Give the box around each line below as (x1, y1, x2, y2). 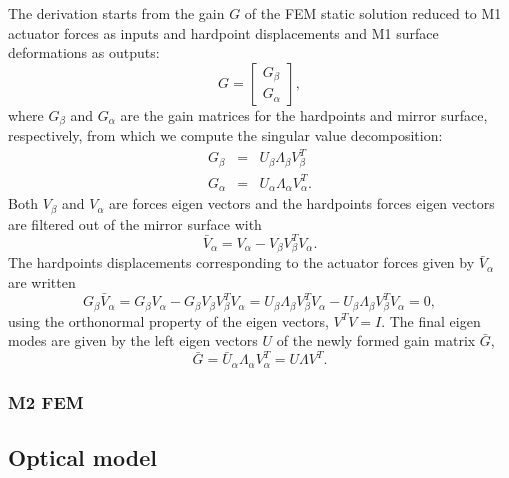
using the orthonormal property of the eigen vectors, (8, 310, 329, 331)
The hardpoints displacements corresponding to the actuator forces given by (8, 252, 475, 273)
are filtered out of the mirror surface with (8, 213, 262, 234)
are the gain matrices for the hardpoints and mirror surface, (120, 104, 488, 125)
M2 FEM (8, 389, 84, 414)
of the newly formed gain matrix (276, 330, 476, 351)
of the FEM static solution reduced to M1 (244, 3, 502, 23)
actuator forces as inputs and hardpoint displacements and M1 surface (8, 22, 439, 43)
